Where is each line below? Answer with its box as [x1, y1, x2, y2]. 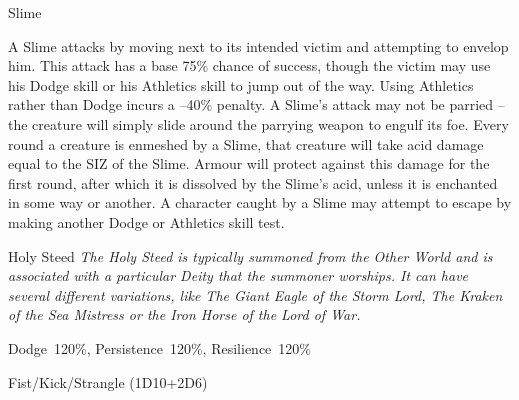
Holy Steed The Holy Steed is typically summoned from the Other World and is [8, 245, 493, 266]
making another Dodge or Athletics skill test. [8, 211, 285, 232]
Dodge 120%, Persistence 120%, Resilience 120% [8, 337, 311, 358]
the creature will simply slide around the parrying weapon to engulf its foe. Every [8, 113, 509, 134]
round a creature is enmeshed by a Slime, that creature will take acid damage [8, 133, 484, 154]
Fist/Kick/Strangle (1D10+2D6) [8, 371, 208, 392]
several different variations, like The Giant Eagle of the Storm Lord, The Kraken [8, 284, 503, 305]
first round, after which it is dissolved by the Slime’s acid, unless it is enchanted [8, 172, 498, 193]
